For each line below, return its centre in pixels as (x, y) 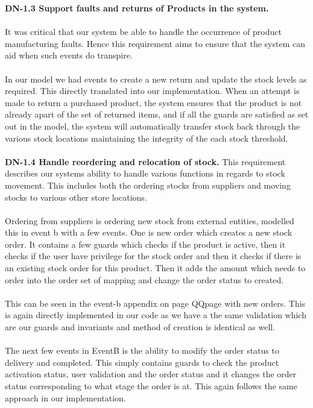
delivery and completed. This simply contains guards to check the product (142, 362)
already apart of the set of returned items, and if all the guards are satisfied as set (157, 114)
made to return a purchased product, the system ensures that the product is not (153, 102)
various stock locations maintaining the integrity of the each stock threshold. (147, 138)
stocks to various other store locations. (76, 197)
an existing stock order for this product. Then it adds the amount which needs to (155, 268)
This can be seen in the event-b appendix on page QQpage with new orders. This (155, 303)
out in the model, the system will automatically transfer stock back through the (153, 126)
